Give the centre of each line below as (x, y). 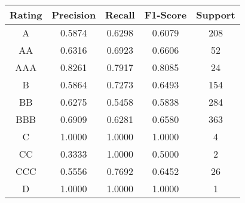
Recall (120, 15)
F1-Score (166, 15)
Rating (26, 15)
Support (216, 15)
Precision (74, 15)
